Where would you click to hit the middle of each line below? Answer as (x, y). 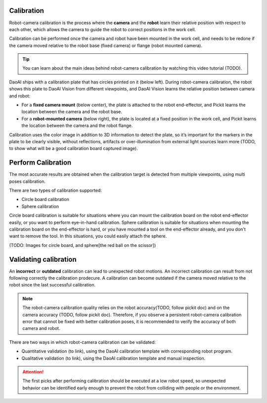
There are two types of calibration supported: (56, 191)
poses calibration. (27, 181)
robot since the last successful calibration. (52, 285)
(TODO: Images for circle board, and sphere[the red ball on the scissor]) (83, 245)
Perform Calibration (40, 163)
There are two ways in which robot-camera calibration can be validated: (82, 342)
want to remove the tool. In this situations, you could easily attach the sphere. (88, 236)
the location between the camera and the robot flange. (77, 125)
